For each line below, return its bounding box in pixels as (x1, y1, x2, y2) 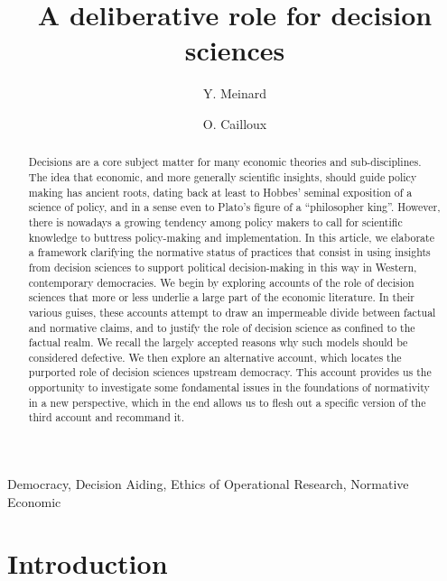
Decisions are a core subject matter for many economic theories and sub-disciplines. (28, 154, 422, 170)
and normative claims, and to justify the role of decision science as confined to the (28, 319, 415, 335)
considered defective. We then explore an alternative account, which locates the (28, 349, 402, 364)
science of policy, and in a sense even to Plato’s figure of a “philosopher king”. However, (28, 199, 441, 215)
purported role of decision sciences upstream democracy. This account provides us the (28, 364, 432, 380)
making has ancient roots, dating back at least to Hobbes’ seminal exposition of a (28, 184, 413, 199)
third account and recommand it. (28, 410, 184, 425)
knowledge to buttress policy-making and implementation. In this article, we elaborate (28, 229, 434, 244)
